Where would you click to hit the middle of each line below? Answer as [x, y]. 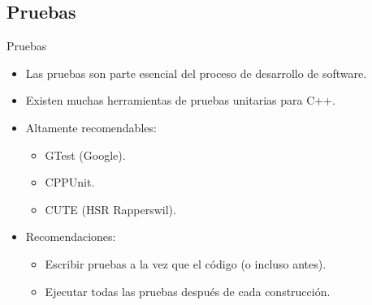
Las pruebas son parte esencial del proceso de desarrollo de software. [196, 73]
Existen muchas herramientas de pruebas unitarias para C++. [180, 100]
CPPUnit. [70, 182]
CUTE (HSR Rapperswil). [110, 209]
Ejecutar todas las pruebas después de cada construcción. [188, 291]
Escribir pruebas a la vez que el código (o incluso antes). [186, 263]
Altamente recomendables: [91, 127]
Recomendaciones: [71, 236]
